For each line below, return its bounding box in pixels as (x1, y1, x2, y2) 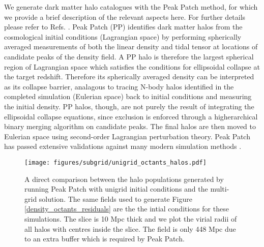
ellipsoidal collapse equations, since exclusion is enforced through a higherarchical (4, 111, 258, 121)
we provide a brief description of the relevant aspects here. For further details (4, 11, 246, 22)
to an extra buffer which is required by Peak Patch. (24, 233, 185, 244)
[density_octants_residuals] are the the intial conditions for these (24, 203, 229, 214)
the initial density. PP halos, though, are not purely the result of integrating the (4, 101, 254, 111)
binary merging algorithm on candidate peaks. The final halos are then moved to (4, 121, 256, 132)
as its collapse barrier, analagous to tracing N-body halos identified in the (4, 81, 234, 91)
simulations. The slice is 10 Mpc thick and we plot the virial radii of (24, 213, 237, 224)
